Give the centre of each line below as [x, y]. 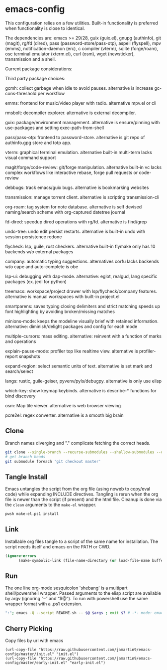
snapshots [30, 356]
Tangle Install [27, 477]
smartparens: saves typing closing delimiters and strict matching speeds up [83, 306]
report [12, 356]
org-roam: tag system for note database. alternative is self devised [74, 207]
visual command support [31, 158]
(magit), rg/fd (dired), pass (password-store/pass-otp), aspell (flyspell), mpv [83, 43]
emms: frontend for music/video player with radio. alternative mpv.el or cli [81, 103]
